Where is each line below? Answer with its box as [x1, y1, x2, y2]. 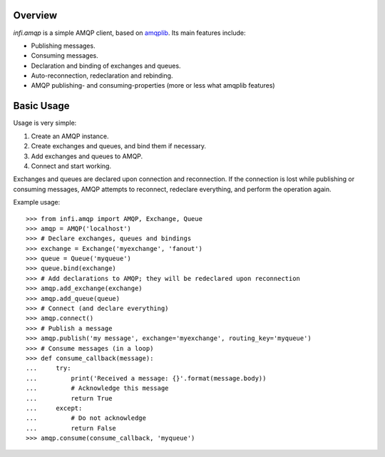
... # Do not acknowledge [26, 414, 146, 422]
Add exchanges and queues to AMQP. [31, 152, 143, 160]
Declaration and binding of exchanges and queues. [31, 61, 181, 70]
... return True [26, 394, 113, 402]
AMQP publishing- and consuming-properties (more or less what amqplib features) [31, 81, 275, 90]
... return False [26, 424, 117, 432]
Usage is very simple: [13, 118, 77, 128]
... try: [26, 364, 71, 372]
